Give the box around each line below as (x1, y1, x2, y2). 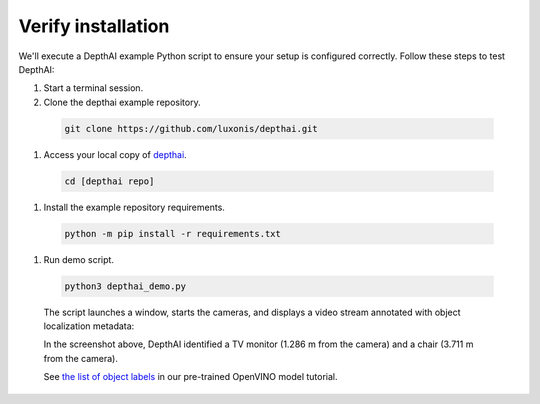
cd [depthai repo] (64, 175, 155, 187)
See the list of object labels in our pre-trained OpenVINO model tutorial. (43, 371, 339, 383)
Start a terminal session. (43, 82, 144, 94)
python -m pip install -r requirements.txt (64, 228, 282, 239)
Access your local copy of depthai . (43, 148, 187, 160)
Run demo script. (43, 253, 115, 265)
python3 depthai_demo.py (64, 280, 187, 292)
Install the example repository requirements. (43, 201, 225, 213)
